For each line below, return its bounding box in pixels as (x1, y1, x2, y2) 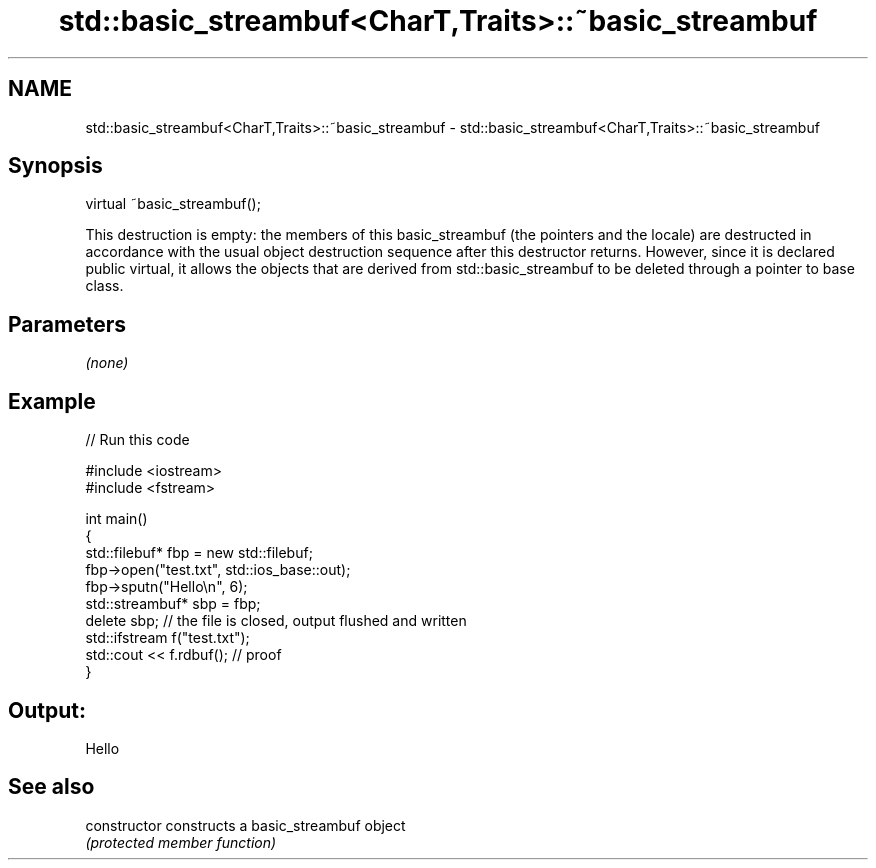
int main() (85, 510, 148, 528)
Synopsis (8, 153, 103, 179)
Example (8, 388, 96, 414)
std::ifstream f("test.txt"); (85, 629, 250, 647)
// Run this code (85, 431, 190, 449)
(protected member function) (85, 833, 277, 851)
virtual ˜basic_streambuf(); (85, 195, 261, 213)
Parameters (8, 311, 126, 337)
